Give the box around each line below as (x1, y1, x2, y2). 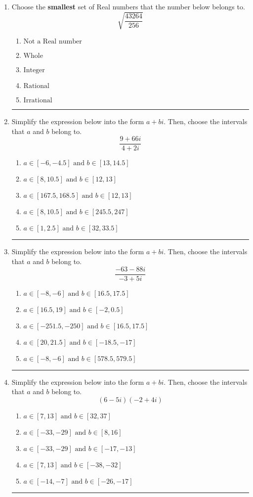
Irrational (23, 97, 52, 104)
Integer (23, 67, 45, 74)
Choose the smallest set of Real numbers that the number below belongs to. (11, 1, 245, 11)
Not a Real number (23, 38, 82, 45)
